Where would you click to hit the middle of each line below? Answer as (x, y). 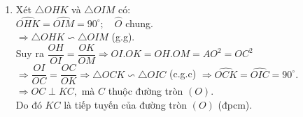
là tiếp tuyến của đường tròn (126, 104)
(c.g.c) (183, 73)
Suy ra (30, 53)
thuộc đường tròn (146, 91)
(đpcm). (235, 104)
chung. (139, 23)
